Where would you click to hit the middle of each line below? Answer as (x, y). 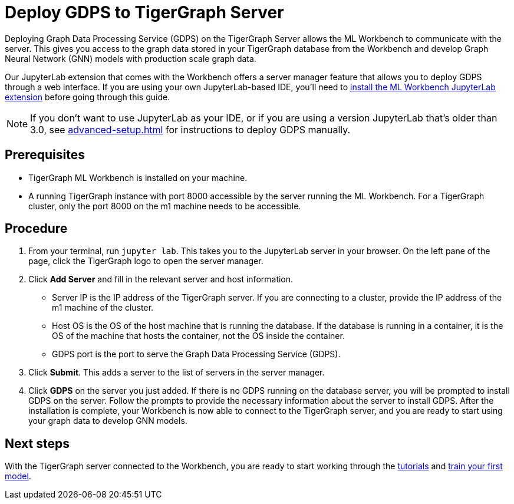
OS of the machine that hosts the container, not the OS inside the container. (198, 336)
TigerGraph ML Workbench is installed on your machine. (138, 177)
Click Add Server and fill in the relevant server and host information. (161, 279)
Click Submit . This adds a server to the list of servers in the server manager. (177, 373)
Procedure (36, 229)
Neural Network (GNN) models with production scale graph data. (131, 58)
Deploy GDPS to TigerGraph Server (144, 12)
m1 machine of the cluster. (103, 308)
